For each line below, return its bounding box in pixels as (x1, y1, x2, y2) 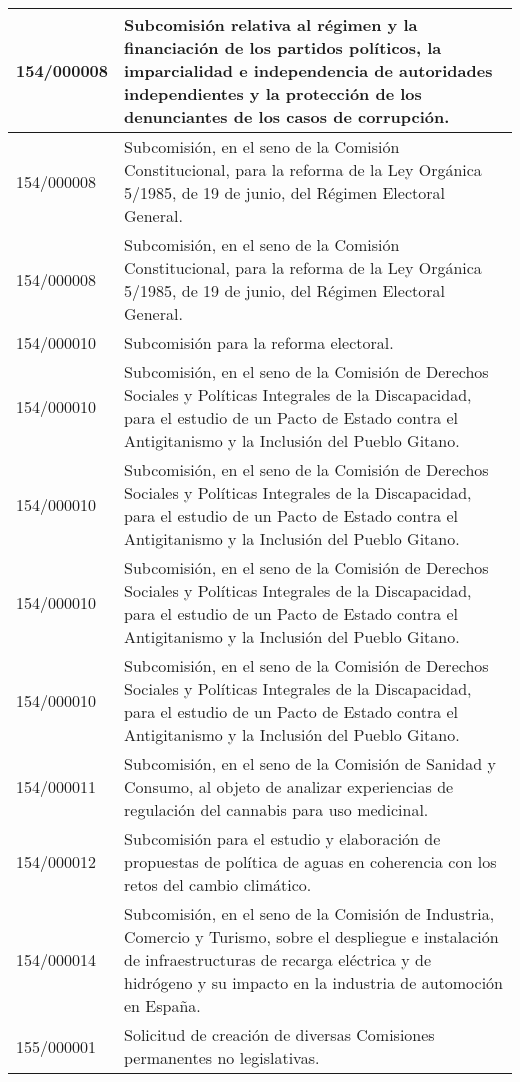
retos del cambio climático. (124, 873, 312, 896)
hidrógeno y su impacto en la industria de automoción (124, 971, 503, 994)
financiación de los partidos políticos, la (124, 36, 442, 59)
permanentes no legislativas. (124, 1046, 320, 1069)
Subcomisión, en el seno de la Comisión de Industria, (124, 902, 495, 925)
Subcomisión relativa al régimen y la (124, 13, 418, 36)
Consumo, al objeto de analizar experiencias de (124, 775, 454, 798)
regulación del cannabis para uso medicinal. (124, 798, 429, 821)
